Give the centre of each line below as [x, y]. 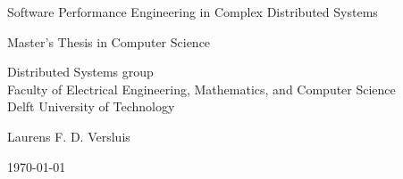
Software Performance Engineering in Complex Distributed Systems [193, 12]
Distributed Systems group [80, 72]
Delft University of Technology [91, 106]
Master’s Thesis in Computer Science [109, 41]
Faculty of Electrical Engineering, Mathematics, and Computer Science [201, 89]
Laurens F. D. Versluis [69, 136]
